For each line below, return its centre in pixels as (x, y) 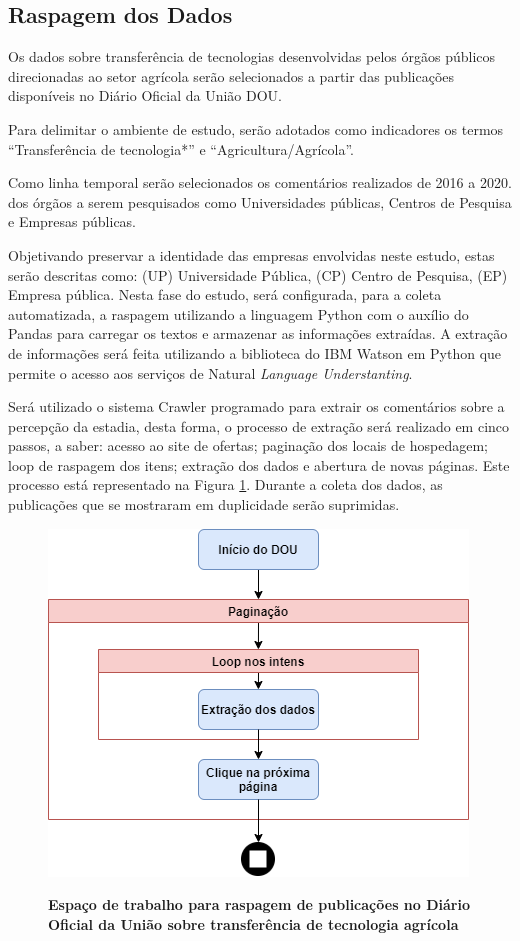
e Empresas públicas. (72, 221)
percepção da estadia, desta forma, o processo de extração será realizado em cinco (259, 425)
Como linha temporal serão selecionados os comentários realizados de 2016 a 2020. (260, 182)
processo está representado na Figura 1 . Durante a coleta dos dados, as (225, 484)
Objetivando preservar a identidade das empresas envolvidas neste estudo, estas (251, 254)
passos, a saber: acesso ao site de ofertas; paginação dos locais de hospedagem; (248, 445)
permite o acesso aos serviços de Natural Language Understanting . (210, 372)
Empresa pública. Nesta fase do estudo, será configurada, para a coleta (225, 294)
